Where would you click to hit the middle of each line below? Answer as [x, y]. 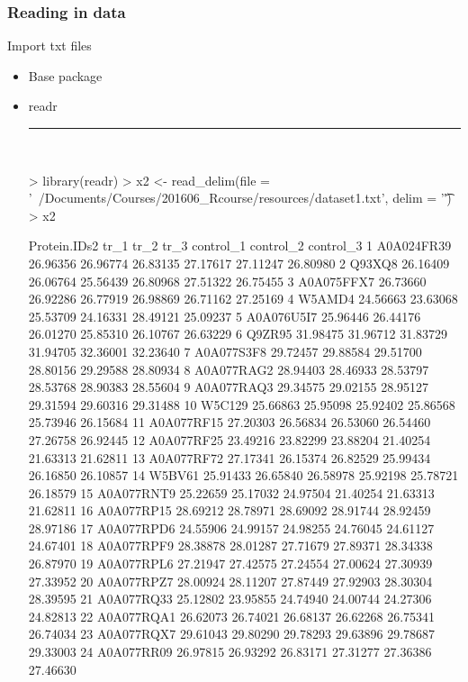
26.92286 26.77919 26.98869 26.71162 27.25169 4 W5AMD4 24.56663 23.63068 [243, 299]
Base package [65, 75]
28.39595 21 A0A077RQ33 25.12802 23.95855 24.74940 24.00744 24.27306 [230, 599]
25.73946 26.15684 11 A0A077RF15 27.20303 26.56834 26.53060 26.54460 [229, 422]
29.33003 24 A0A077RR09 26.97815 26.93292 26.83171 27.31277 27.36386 [230, 652]
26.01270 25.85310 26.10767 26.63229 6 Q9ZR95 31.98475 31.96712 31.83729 [238, 334]
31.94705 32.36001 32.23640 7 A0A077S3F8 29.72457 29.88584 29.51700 [225, 351]
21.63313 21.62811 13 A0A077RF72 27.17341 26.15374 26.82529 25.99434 [229, 457]
